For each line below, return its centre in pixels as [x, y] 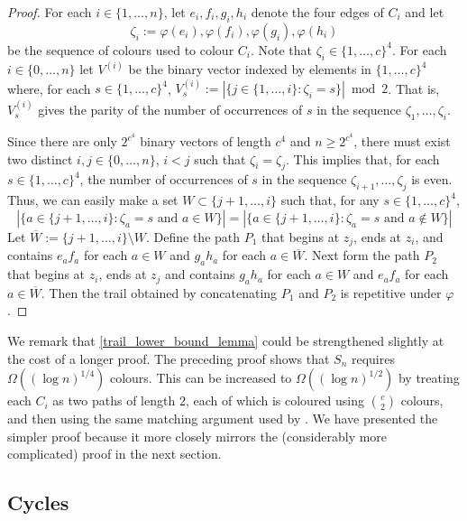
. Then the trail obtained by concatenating [159, 292]
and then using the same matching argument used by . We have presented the [223, 419]
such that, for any [330, 200]
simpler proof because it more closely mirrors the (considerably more [197, 436]
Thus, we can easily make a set [93, 200]
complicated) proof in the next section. [114, 454]
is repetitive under [391, 292]
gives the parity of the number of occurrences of [170, 110]
